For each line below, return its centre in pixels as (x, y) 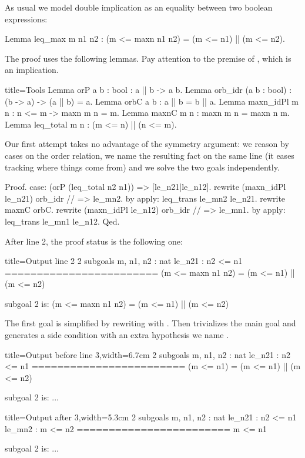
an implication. (32, 70)
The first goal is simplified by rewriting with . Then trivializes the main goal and (150, 323)
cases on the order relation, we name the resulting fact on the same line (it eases (150, 155)
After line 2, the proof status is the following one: (94, 241)
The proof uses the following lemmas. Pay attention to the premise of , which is (148, 58)
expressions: (26, 19)
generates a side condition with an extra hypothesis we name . (117, 335)
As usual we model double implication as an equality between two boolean (139, 7)
